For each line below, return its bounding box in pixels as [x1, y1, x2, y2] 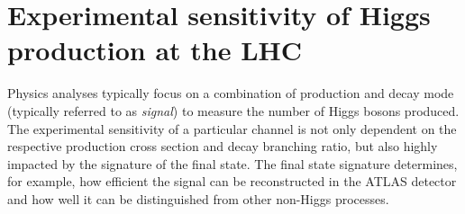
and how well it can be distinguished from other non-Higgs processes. [7, 189, 389, 208]
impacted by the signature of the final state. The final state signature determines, [7, 154, 458, 173]
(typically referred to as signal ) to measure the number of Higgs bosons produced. [7, 101, 460, 120]
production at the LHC [7, 31, 303, 68]
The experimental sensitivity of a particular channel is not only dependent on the [7, 119, 457, 138]
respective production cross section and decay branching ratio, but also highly [7, 137, 438, 156]
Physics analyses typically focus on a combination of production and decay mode [7, 84, 454, 103]
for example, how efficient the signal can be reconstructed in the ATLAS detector [7, 172, 457, 191]
